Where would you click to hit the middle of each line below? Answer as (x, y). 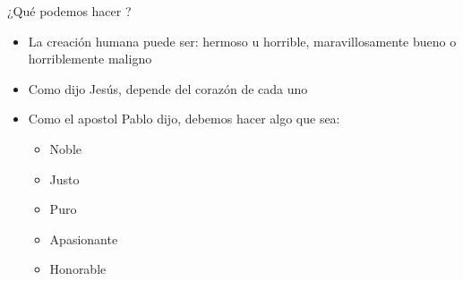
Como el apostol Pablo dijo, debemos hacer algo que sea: (184, 119)
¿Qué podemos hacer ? (69, 11)
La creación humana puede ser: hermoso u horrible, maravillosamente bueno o (242, 41)
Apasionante (84, 238)
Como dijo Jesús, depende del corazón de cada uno (168, 88)
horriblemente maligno (90, 59)
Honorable (78, 269)
